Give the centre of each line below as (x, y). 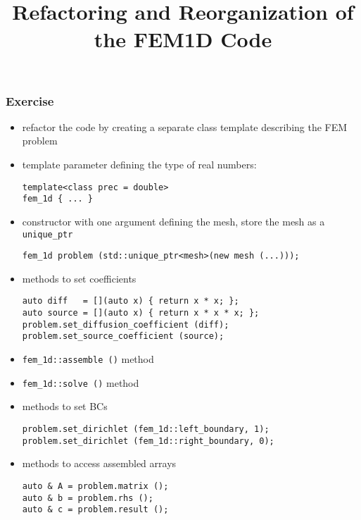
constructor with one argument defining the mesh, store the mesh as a (173, 221)
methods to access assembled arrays (99, 463)
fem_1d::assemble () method (88, 359)
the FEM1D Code (183, 39)
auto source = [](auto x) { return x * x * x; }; (141, 313)
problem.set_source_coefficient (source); (123, 336)
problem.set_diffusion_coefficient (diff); (126, 324)
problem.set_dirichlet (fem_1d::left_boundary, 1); (146, 429)
